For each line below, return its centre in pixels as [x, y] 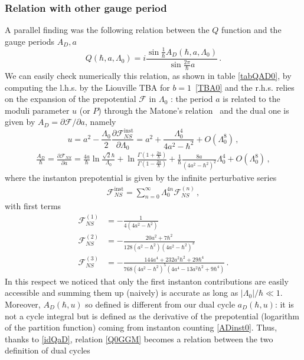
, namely [101, 122]
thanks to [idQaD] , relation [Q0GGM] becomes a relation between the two [139, 338]
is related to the [251, 99]
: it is [284, 304]
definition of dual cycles [48, 350]
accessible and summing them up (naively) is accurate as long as [122, 293]
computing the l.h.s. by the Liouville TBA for [87, 87]
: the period [192, 99]
